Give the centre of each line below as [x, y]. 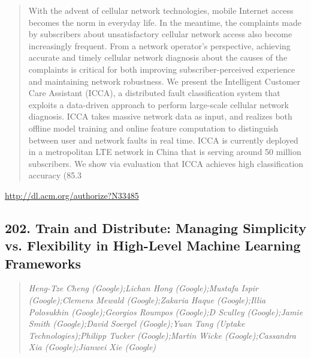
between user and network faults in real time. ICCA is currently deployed [163, 140]
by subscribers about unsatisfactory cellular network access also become [160, 34]
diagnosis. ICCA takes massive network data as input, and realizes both [160, 116]
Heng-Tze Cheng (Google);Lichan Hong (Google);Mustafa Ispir [144, 288]
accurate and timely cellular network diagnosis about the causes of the [158, 57]
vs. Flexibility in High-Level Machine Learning [153, 245]
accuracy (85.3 [55, 175]
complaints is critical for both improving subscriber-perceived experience [162, 69]
